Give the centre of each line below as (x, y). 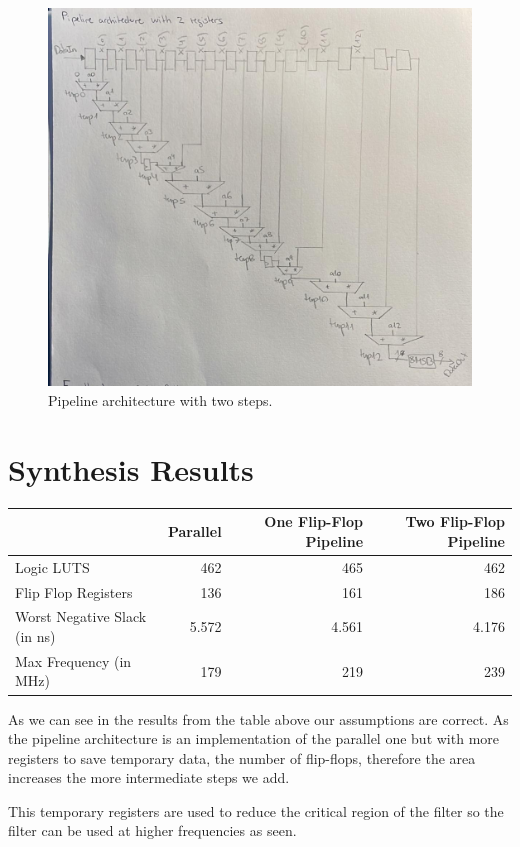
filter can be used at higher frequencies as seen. (152, 830)
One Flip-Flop (314, 521)
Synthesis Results (131, 468)
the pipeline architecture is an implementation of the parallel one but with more (254, 738)
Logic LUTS (52, 566)
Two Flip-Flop (455, 521)
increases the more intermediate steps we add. (149, 777)
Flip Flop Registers (74, 591)
